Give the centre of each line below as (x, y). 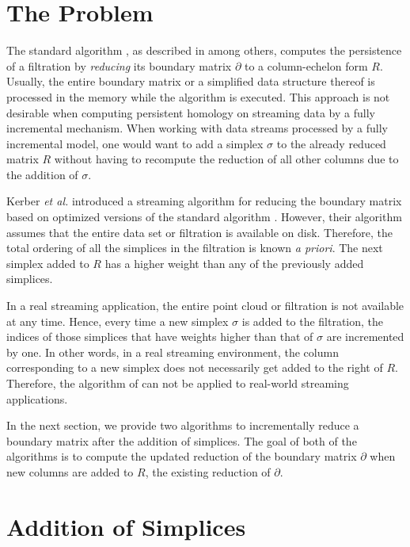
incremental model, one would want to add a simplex (135, 143)
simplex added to (48, 263)
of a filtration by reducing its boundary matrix (119, 65)
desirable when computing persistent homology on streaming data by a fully (191, 112)
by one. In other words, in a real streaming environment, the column (173, 352)
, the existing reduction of (208, 471)
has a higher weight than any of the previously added (234, 263)
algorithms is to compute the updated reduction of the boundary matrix (182, 456)
